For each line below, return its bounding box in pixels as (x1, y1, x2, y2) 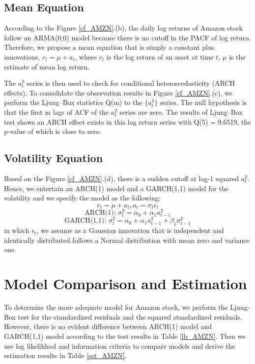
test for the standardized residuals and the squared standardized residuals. (18, 311, 242, 322)
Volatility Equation (4, 150, 103, 165)
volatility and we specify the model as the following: (4, 193, 161, 203)
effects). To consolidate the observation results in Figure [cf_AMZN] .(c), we (4, 87, 233, 98)
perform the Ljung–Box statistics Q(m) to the (4, 97, 142, 107)
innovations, (4, 51, 40, 62)
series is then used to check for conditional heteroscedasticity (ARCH (27, 78, 235, 88)
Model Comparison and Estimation (4, 273, 247, 294)
